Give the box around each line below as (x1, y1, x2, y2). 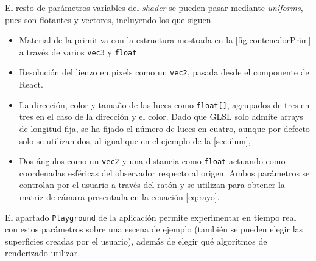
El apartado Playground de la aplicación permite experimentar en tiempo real (5, 211, 297, 223)
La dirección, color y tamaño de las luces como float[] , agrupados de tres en (19, 98, 310, 111)
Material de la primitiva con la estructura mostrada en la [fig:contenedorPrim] (19, 33, 311, 46)
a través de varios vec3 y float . (19, 45, 139, 58)
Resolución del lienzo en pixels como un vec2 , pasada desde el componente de (19, 66, 309, 78)
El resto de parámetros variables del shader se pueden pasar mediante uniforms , (5, 1, 303, 13)
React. (19, 78, 43, 91)
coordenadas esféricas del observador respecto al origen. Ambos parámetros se (19, 166, 310, 179)
